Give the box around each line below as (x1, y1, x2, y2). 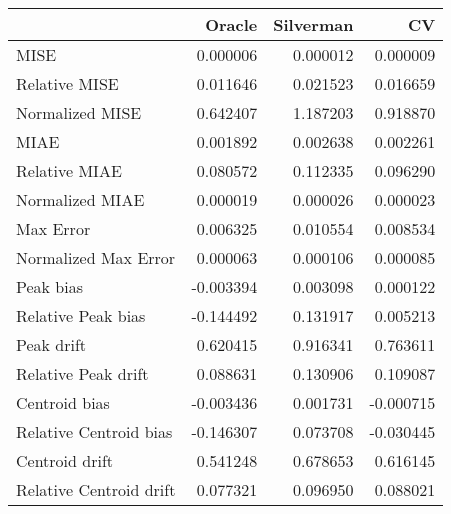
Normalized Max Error (16, 246, 176, 269)
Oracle (205, 13, 258, 36)
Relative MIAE (16, 159, 122, 182)
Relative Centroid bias (16, 420, 173, 443)
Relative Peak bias (16, 304, 146, 327)
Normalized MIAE (16, 188, 145, 211)
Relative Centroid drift (16, 478, 176, 501)
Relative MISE (16, 72, 119, 95)
